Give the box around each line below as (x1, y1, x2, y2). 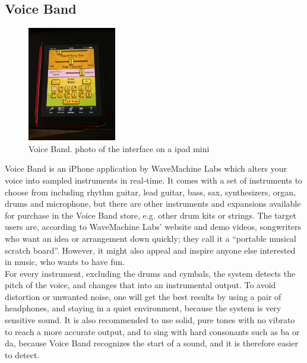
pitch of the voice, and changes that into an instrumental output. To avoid (5, 279, 276, 291)
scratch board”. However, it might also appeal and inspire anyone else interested (5, 244, 296, 256)
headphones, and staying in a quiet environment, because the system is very (5, 302, 281, 314)
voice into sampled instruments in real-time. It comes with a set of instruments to (5, 173, 303, 186)
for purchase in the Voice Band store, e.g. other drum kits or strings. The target (5, 209, 296, 221)
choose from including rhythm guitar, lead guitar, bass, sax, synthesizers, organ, (5, 185, 296, 198)
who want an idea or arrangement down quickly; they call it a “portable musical (5, 232, 297, 244)
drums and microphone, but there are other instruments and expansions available (5, 197, 301, 210)
